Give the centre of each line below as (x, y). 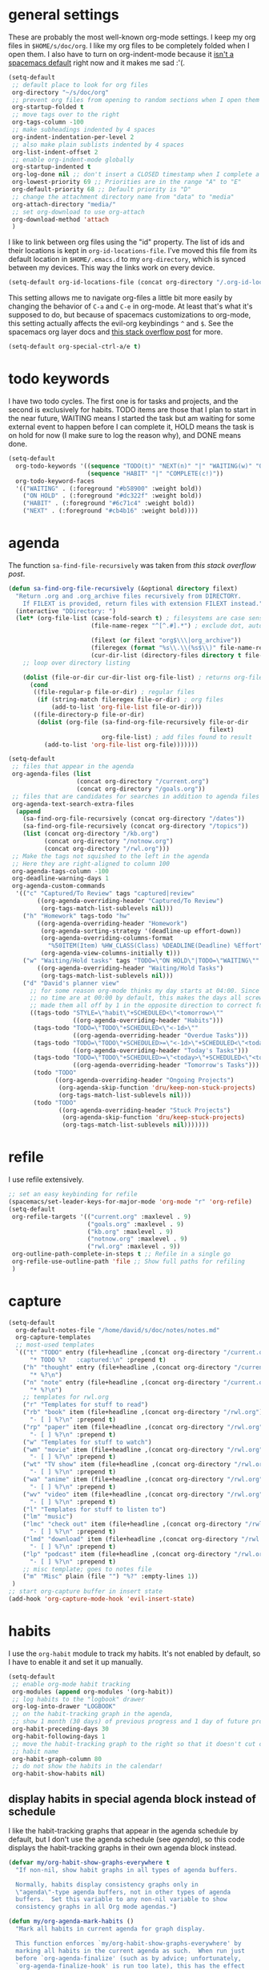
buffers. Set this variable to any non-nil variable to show (121, 1899)
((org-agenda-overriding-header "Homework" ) (112, 923)
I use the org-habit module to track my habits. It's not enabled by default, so (134, 1653)
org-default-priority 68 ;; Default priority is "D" (102, 190)
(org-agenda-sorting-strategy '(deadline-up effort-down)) (141, 931)
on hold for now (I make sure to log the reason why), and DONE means (125, 435)
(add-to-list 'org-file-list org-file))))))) (121, 745)
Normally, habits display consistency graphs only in (107, 1884)
